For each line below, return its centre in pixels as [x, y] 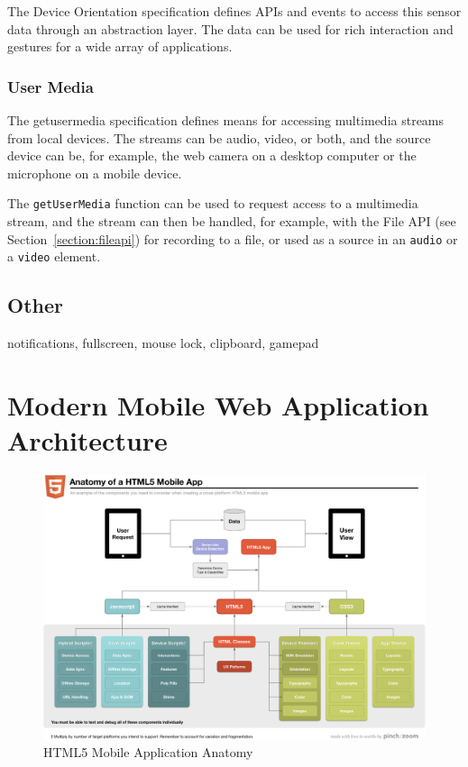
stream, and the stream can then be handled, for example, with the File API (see [232, 221]
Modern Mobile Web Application [218, 404]
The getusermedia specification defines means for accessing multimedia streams [226, 120]
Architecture [87, 440]
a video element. [54, 256]
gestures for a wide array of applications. [120, 46]
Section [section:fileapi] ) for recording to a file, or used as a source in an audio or [233, 238]
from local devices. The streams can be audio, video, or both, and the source [219, 137]
